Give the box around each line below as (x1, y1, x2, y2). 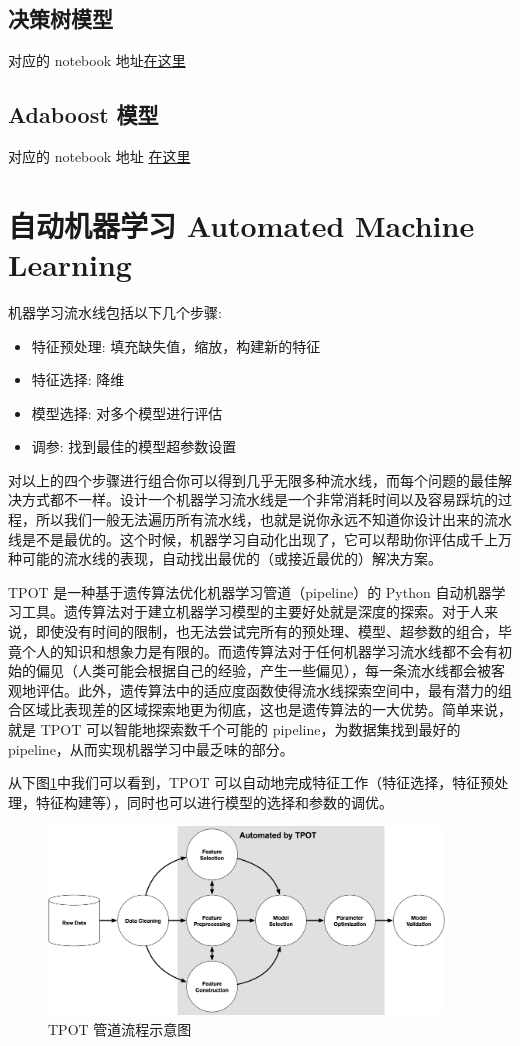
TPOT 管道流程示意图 (48, 1018, 192, 1039)
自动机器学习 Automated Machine (8, 204, 475, 245)
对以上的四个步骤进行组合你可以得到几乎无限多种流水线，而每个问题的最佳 (8, 469, 498, 490)
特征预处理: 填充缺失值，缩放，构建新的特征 (31, 335, 321, 356)
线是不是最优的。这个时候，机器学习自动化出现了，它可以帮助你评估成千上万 (8, 528, 512, 549)
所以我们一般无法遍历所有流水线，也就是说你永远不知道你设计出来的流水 (35, 509, 512, 530)
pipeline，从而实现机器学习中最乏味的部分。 (8, 738, 294, 759)
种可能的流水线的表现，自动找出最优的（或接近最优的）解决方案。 (8, 548, 442, 569)
